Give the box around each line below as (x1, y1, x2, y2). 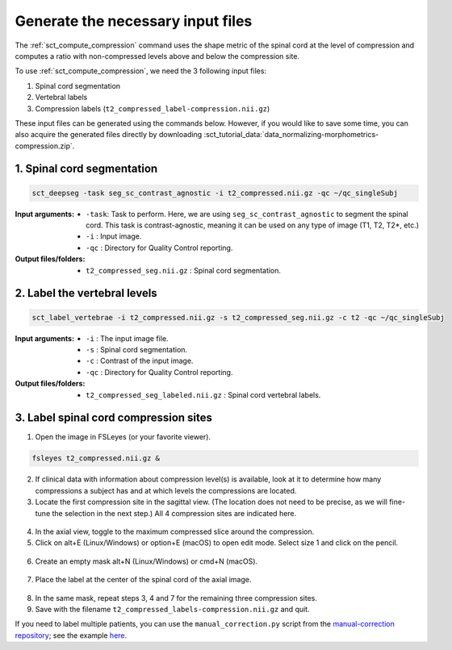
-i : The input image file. (86, 333, 169, 343)
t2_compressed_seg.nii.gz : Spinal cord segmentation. (86, 265, 282, 275)
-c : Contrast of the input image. (86, 356, 194, 366)
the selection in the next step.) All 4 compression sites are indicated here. (52, 508, 297, 518)
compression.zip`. (15, 141, 75, 151)
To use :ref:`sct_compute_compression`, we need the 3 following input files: (15, 66, 266, 76)
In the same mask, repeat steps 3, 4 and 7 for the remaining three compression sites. (35, 593, 318, 602)
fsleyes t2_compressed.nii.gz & (31, 454, 161, 463)
